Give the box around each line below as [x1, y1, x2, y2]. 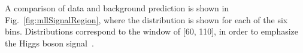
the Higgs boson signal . [5, 36, 94, 49]
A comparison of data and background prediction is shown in [5, 2, 229, 14]
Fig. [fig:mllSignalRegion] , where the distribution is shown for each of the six [5, 13, 288, 26]
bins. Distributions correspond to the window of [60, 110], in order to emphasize [5, 25, 299, 38]
